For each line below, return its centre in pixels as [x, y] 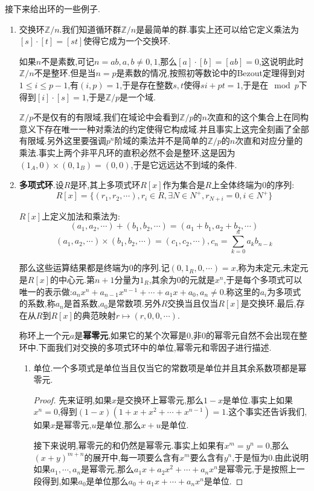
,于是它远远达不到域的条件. [184, 164]
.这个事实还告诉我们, [267, 411]
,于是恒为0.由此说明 [271, 457]
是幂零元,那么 [108, 469]
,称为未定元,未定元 [272, 268]
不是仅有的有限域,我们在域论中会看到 [107, 117]
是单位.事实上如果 [258, 399]
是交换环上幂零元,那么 [160, 399]
